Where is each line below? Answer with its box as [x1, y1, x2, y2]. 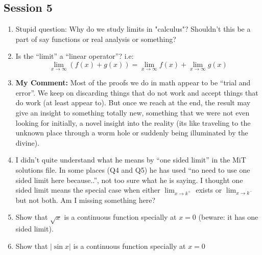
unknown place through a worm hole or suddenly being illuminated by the [15, 127, 248, 138]
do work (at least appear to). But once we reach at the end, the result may [15, 97, 251, 108]
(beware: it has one [198, 212, 258, 222]
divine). [15, 137, 40, 148]
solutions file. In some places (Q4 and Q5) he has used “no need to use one [15, 164, 250, 175]
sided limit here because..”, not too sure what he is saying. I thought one [15, 174, 243, 185]
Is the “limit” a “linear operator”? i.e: [15, 51, 134, 61]
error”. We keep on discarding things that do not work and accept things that [15, 87, 258, 98]
